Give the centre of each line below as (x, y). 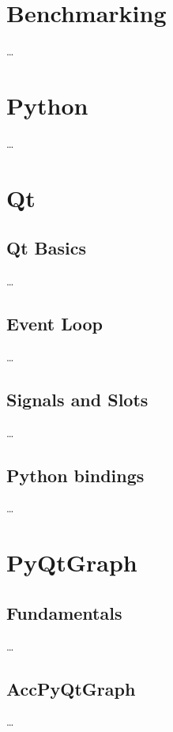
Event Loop (55, 323)
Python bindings (75, 475)
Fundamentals (64, 612)
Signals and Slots (77, 399)
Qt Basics (46, 248)
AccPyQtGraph (71, 688)
